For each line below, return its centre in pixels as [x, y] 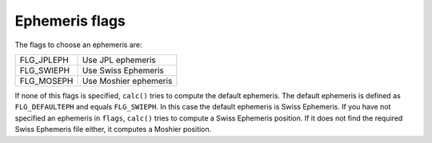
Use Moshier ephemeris [127, 81]
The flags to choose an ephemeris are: [78, 45]
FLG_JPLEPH [44, 60]
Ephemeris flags [70, 21]
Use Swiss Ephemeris [123, 70]
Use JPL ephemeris [119, 60]
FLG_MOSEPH [46, 81]
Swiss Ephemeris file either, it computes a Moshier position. [113, 129]
